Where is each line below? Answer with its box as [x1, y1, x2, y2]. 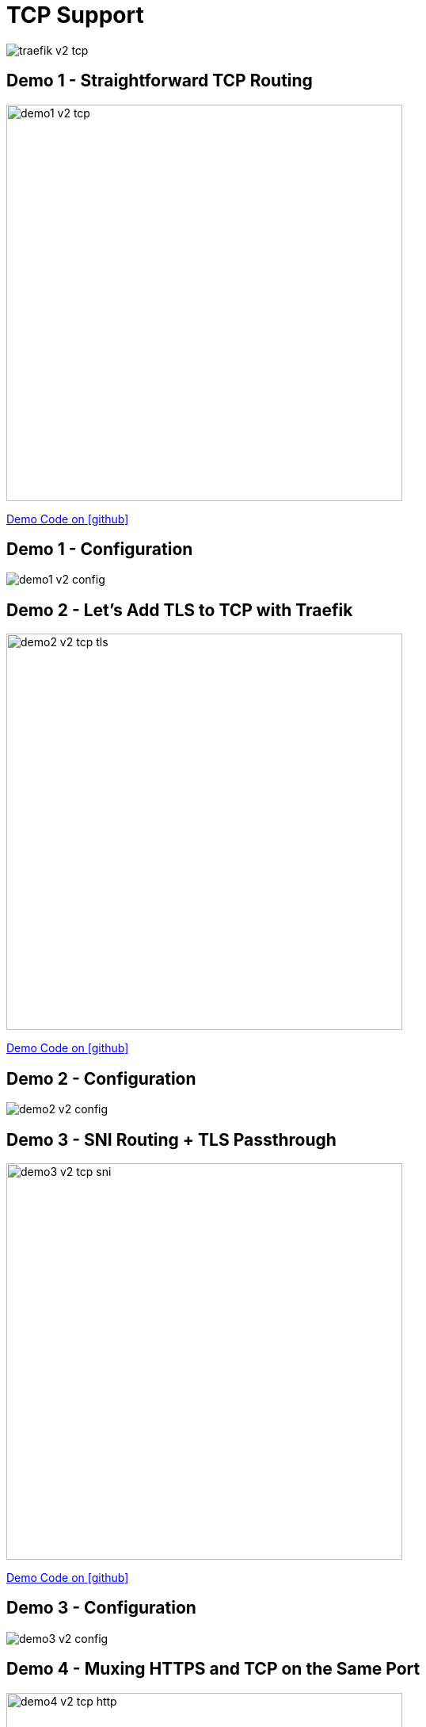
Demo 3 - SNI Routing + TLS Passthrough [6, 1129, 337, 1150]
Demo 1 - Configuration [6, 539, 193, 560]
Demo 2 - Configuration [6, 1068, 196, 1089]
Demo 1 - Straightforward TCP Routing [6, 71, 313, 91]
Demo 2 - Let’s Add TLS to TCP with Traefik [6, 599, 353, 620]
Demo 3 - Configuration [6, 1598, 196, 1618]
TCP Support [6, 2, 144, 29]
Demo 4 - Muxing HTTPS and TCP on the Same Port [6, 1659, 420, 1679]
